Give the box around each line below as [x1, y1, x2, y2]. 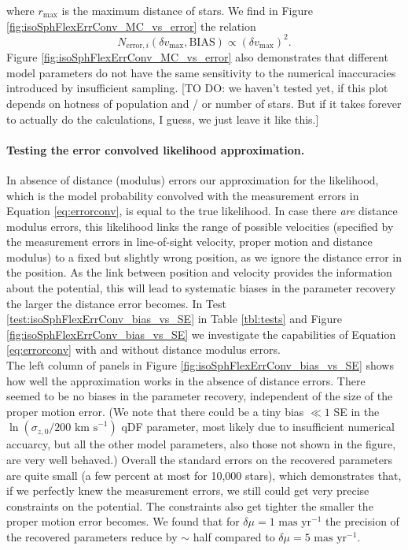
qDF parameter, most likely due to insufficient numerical [121, 418, 395, 435]
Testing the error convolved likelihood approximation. [6, 141, 305, 158]
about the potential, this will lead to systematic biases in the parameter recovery [6, 280, 396, 296]
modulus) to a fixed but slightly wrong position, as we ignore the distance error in [6, 248, 402, 265]
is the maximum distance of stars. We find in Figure [61, 2, 313, 18]
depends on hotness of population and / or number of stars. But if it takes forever [6, 95, 402, 111]
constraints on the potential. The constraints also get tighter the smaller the [6, 497, 373, 514]
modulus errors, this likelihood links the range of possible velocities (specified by [6, 217, 394, 234]
